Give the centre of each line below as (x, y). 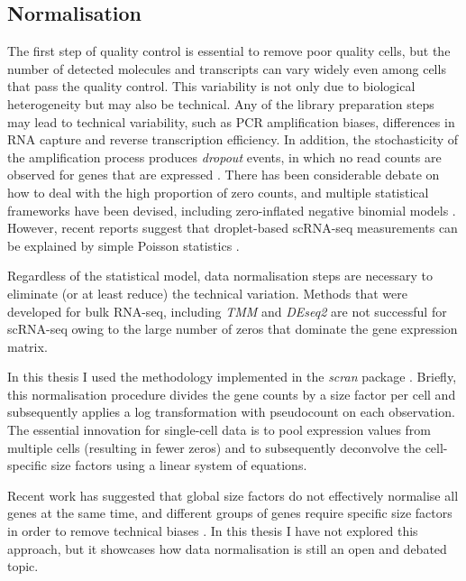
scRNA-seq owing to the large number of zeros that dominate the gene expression (233, 329)
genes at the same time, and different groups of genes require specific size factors (230, 513)
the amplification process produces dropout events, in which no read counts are (224, 157)
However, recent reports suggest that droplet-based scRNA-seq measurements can (233, 228)
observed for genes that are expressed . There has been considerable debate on (224, 175)
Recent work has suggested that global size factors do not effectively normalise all (233, 495)
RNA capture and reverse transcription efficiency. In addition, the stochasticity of (233, 139)
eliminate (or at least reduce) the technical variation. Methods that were (208, 293)
